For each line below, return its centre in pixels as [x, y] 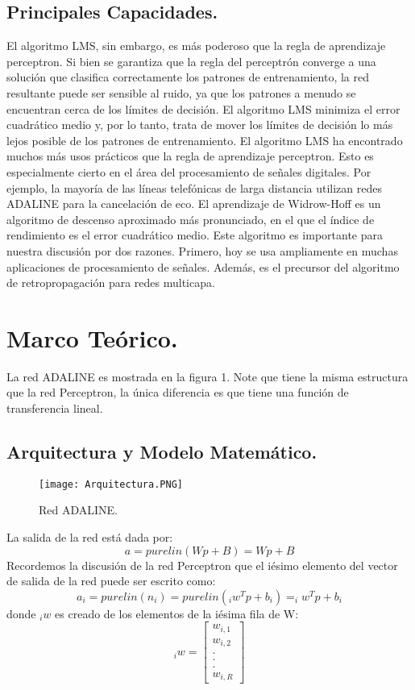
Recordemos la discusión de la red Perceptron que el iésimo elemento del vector [202, 565]
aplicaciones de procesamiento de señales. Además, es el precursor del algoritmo [203, 266]
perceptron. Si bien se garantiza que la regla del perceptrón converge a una [191, 61]
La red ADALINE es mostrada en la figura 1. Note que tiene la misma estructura [207, 376]
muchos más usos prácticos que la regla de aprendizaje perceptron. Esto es [190, 156]
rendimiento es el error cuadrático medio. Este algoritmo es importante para [195, 235]
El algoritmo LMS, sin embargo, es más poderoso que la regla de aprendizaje [196, 46]
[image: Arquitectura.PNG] [111, 484]
